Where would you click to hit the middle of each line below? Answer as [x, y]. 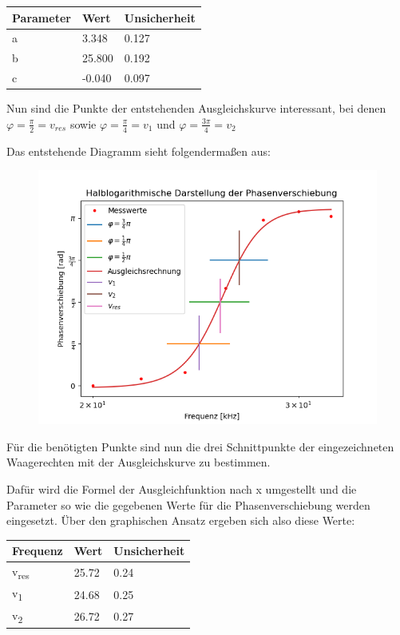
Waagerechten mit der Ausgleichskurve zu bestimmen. [139, 462]
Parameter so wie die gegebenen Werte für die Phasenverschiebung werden [188, 504]
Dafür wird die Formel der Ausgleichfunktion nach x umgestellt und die [182, 488]
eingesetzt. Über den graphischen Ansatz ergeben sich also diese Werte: [181, 520]
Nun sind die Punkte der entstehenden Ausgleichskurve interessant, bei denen [196, 108]
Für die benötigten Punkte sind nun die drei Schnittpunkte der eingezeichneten [200, 446]
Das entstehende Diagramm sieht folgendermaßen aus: [139, 151]
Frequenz [38, 551]
